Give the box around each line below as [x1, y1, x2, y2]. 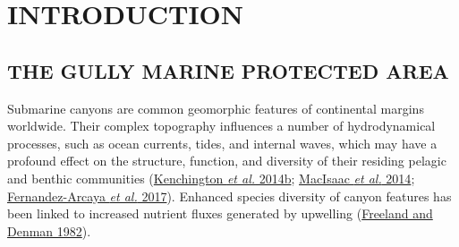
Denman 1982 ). [7, 221, 91, 240]
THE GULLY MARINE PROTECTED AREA [7, 56, 449, 84]
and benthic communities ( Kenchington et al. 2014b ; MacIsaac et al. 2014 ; [7, 168, 415, 187]
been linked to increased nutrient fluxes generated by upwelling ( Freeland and [7, 204, 433, 223]
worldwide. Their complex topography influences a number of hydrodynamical [7, 116, 436, 135]
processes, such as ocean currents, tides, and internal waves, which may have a [7, 133, 438, 152]
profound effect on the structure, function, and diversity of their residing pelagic [7, 151, 446, 170]
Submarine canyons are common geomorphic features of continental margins [7, 98, 424, 117]
